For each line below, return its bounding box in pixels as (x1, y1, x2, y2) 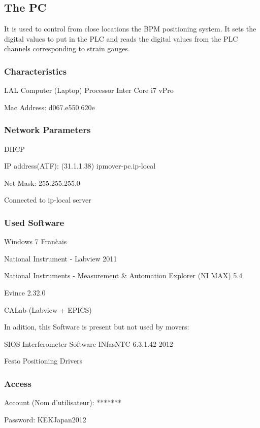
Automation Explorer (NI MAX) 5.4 (129, 270, 243, 281)
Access (4, 377, 31, 389)
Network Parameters (4, 123, 91, 136)
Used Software (4, 216, 64, 228)
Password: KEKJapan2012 (4, 414, 86, 424)
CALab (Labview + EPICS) (4, 304, 92, 315)
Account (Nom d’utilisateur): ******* (4, 397, 122, 408)
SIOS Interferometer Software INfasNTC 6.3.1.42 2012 (4, 338, 173, 349)
